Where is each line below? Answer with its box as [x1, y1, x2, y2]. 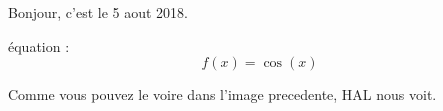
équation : [8, 35, 70, 56]
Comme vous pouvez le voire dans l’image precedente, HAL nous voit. [8, 84, 437, 105]
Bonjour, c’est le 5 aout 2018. [8, 2, 188, 22]
